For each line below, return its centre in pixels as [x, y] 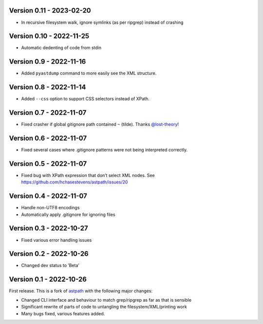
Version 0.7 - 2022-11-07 [48, 113]
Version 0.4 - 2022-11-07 [48, 196]
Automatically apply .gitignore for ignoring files [68, 215]
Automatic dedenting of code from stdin [61, 48]
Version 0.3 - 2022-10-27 [48, 228]
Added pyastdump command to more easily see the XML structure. [89, 73]
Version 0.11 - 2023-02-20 [50, 10]
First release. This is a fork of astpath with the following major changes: [81, 291]
